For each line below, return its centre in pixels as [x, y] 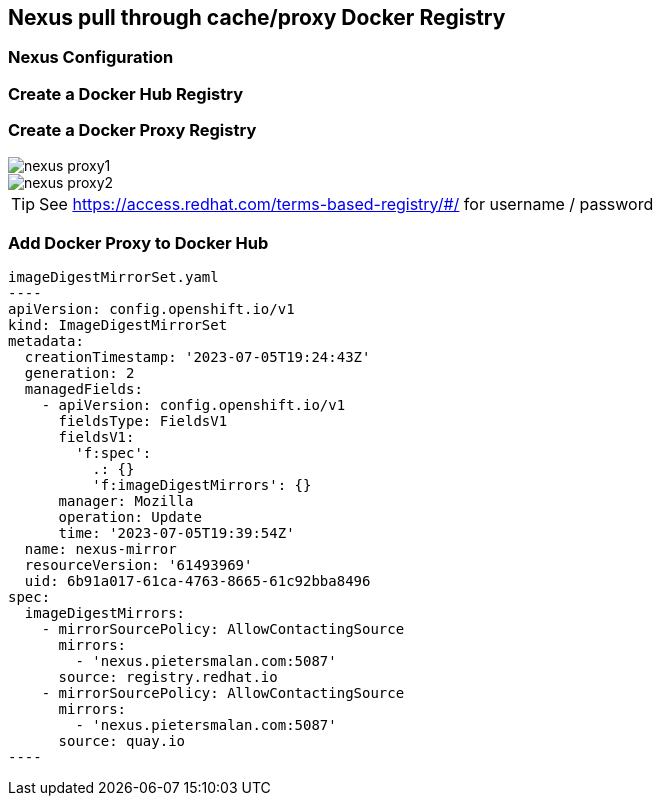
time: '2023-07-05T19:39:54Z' [176, 533]
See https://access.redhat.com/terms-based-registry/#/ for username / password [346, 203]
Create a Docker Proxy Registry [132, 130]
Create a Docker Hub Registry [126, 93]
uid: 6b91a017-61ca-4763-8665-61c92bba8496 [197, 581]
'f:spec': [113, 453]
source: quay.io [122, 741]
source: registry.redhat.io [168, 677]
